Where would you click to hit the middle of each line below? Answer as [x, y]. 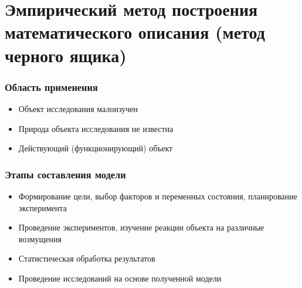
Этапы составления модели [65, 174]
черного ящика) [66, 55]
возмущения [40, 238]
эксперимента [43, 207]
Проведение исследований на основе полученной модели [120, 278]
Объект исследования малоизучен [78, 108]
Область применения [51, 87]
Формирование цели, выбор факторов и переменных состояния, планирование [158, 196]
